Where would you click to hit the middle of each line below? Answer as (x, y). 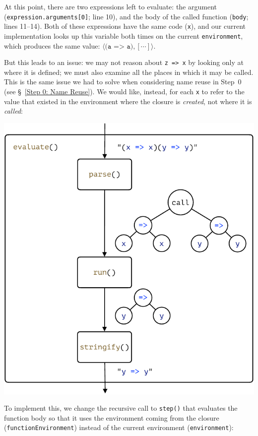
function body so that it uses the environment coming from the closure (112, 417)
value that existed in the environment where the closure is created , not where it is (128, 101)
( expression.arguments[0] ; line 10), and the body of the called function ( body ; (126, 16)
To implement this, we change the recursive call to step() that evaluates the (121, 408)
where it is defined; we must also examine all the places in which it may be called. (129, 72)
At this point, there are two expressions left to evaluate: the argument (110, 6)
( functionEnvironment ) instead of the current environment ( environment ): (119, 427)
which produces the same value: (52, 45)
